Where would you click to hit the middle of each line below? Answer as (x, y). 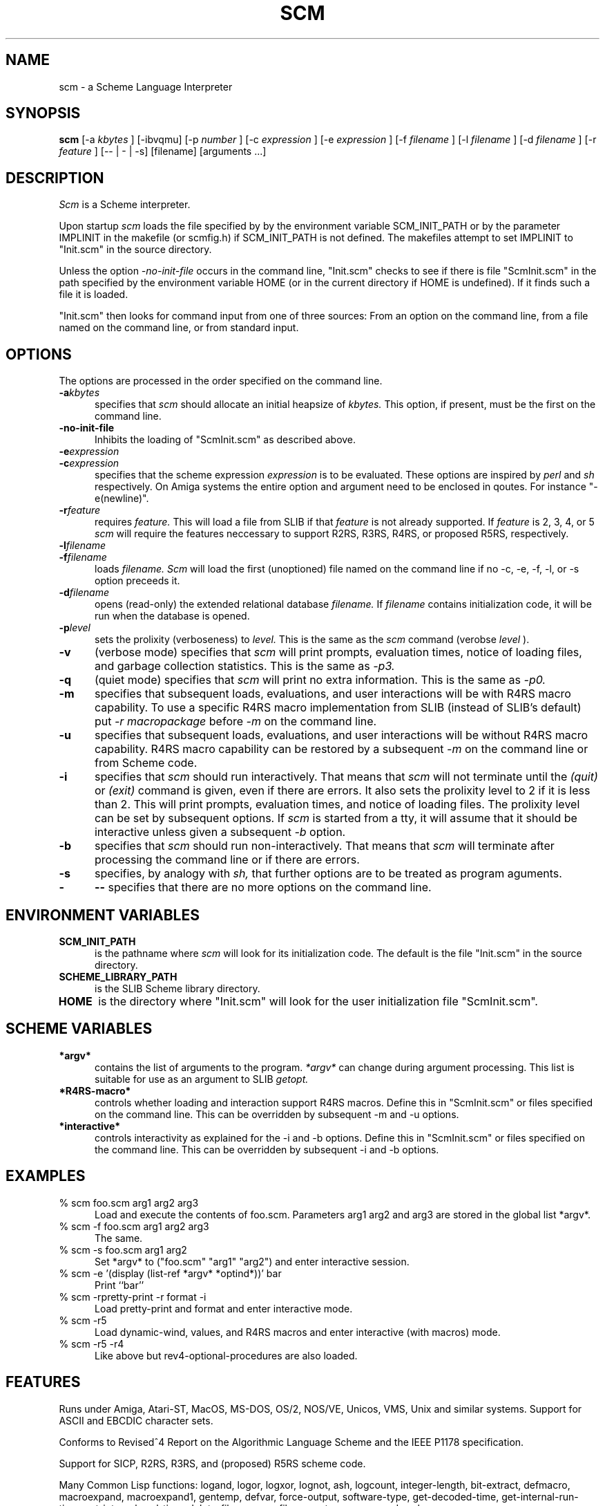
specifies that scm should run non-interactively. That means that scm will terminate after (324, 846)
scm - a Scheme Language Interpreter (146, 86)
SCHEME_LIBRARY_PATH (118, 976)
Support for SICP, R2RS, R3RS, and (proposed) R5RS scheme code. (212, 1463)
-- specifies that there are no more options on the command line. (263, 887)
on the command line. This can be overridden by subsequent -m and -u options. (277, 1114)
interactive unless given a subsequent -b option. (220, 832)
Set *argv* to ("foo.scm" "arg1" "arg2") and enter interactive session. (252, 1261)
